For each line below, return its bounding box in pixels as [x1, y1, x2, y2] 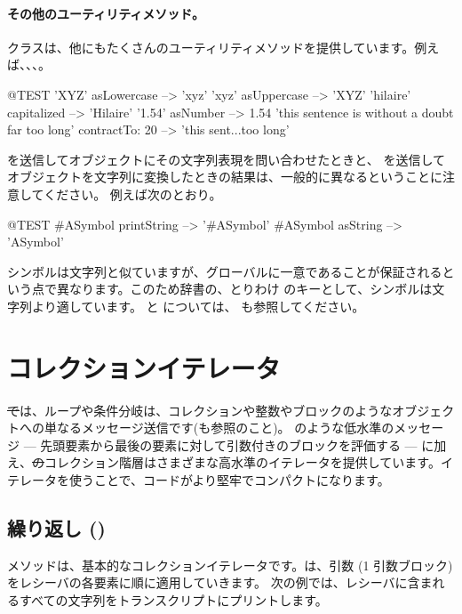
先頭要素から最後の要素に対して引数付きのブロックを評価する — [40, 435, 418, 454]
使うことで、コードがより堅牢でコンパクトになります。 [68, 471, 390, 489]
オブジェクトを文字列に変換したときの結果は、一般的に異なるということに [7, 167, 442, 186]
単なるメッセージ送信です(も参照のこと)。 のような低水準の [44, 418, 394, 437]
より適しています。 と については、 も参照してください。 [31, 296, 365, 315]
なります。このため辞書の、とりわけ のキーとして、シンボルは [68, 279, 433, 298]
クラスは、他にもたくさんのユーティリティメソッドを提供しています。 [7, 37, 415, 56]
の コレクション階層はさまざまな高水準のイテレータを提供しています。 [32, 453, 441, 472]
